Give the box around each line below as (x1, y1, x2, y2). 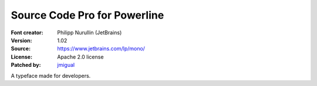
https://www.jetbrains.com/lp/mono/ (57, 45, 145, 52)
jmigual (57, 62, 75, 69)
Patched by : (11, 62, 41, 69)
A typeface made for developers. (11, 72, 91, 79)
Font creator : (11, 29, 43, 36)
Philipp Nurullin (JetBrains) (57, 29, 122, 36)
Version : (11, 37, 32, 44)
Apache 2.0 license (57, 53, 104, 60)
